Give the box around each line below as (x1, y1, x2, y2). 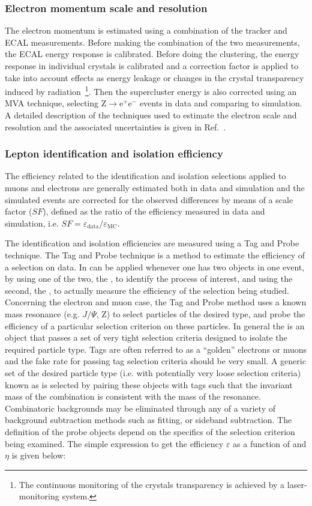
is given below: (11, 449, 66, 462)
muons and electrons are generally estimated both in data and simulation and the (5, 181, 305, 194)
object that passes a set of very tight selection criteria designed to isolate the (5, 331, 287, 344)
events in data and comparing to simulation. (139, 97, 302, 109)
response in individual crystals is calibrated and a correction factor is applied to (5, 59, 299, 72)
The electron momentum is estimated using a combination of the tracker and (5, 24, 287, 37)
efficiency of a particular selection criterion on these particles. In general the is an (5, 319, 305, 332)
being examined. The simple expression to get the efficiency (5, 437, 224, 450)
